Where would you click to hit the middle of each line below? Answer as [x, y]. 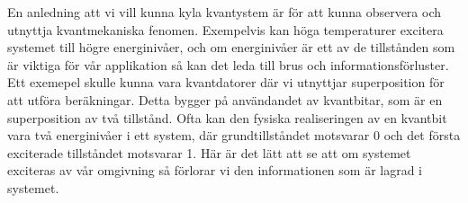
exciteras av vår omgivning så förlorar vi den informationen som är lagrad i [215, 170]
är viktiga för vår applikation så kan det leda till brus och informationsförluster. [228, 64]
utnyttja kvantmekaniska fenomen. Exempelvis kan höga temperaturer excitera [225, 29]
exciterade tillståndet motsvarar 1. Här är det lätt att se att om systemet [209, 152]
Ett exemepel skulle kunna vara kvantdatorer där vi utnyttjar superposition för [226, 82]
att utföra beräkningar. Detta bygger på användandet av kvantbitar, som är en [225, 99]
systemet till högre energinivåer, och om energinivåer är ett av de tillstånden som [231, 47]
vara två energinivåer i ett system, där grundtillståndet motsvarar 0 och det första [234, 135]
